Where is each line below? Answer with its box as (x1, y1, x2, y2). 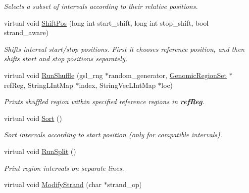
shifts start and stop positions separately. (4, 53, 128, 64)
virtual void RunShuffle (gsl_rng (4, 70, 103, 80)
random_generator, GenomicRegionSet (108, 70, 227, 80)
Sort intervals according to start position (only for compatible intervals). (4, 129, 222, 140)
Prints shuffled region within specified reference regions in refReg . (4, 96, 204, 107)
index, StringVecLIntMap (79, 79, 156, 90)
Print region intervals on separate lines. (4, 162, 124, 173)
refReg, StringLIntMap (4, 79, 73, 90)
